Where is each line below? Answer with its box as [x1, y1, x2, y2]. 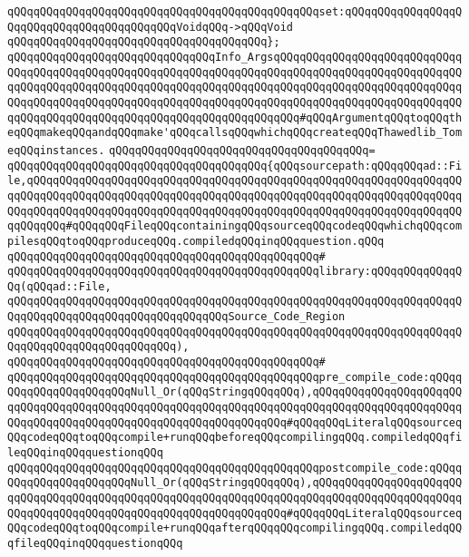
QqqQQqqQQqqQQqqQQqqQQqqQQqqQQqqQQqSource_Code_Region [7, 310, 346, 324]
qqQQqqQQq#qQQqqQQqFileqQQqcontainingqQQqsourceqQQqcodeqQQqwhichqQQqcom [7, 220, 463, 233]
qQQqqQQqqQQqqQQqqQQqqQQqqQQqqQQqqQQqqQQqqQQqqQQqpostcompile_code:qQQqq [7, 461, 463, 474]
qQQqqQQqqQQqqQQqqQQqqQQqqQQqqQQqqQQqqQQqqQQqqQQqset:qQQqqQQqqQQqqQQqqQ [7, 5, 463, 18]
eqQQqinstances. [7, 143, 105, 157]
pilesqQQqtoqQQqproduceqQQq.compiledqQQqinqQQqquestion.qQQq [7, 234, 385, 248]
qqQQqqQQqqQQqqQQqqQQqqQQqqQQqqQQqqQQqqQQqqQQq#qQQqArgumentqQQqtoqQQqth [7, 111, 463, 124]
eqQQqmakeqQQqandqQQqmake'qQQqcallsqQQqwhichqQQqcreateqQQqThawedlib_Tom [7, 126, 463, 140]
